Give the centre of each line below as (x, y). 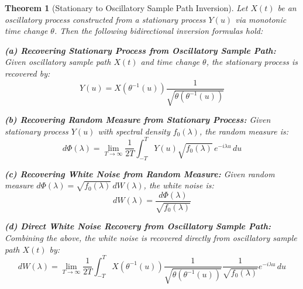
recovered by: (27, 73)
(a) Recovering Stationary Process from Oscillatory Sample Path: (140, 50)
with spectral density (134, 131)
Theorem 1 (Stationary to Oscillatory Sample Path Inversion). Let (126, 8)
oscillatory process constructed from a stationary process (105, 19)
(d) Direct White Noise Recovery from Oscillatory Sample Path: (138, 226)
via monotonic (261, 19)
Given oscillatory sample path (58, 62)
